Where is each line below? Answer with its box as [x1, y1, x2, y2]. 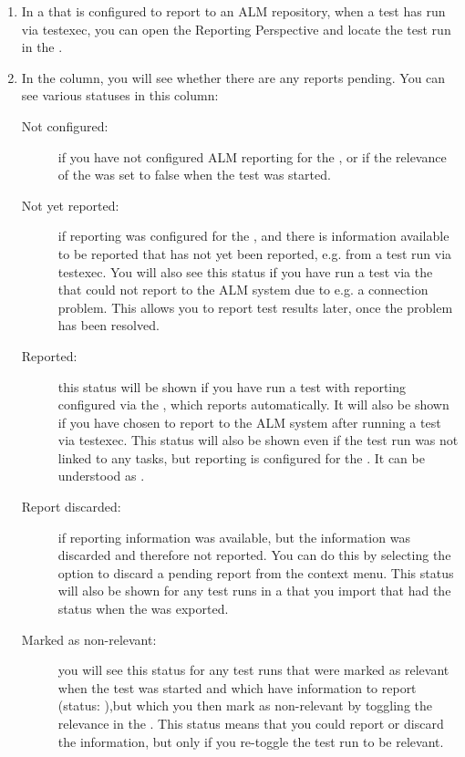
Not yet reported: [21, 195, 119, 214]
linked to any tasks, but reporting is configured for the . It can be [57, 448, 425, 467]
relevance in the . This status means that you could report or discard [57, 714, 444, 732]
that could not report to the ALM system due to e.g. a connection [57, 280, 429, 299]
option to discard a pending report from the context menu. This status [57, 563, 454, 582]
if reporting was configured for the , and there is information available [57, 226, 449, 245]
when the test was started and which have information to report [57, 678, 417, 697]
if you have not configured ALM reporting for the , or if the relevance [57, 147, 447, 166]
